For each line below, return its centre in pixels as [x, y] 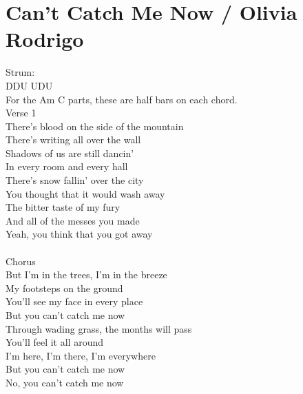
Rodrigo [45, 39]
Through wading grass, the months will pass [99, 328]
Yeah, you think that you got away [79, 234]
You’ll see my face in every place [74, 301]
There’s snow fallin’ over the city [75, 180]
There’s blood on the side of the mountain [95, 126]
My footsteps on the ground [64, 288]
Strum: [20, 72]
